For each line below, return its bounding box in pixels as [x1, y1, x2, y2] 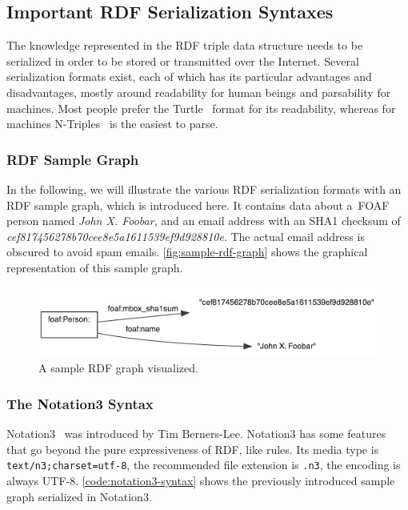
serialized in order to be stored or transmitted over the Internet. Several [6, 52, 359, 69]
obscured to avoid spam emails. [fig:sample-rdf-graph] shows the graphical [6, 243, 368, 260]
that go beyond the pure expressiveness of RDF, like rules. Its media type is [6, 440, 379, 457]
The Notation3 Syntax [6, 393, 154, 413]
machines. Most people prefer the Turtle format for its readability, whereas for [6, 99, 396, 116]
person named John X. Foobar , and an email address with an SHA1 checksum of [6, 212, 401, 229]
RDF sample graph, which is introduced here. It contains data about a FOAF [6, 196, 390, 213]
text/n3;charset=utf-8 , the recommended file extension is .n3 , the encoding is [6, 456, 401, 473]
